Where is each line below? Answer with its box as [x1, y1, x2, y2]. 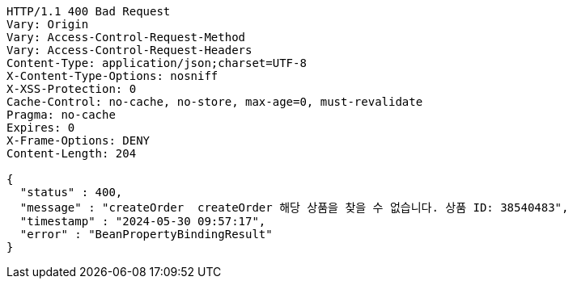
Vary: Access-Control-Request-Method [6, 31, 246, 44]
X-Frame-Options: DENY [6, 134, 151, 147]
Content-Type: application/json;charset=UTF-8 [6, 57, 307, 69]
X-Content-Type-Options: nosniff [6, 69, 219, 82]
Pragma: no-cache [6, 108, 116, 121]
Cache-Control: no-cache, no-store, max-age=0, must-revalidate [6, 95, 423, 108]
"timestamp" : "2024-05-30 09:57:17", [19, 215, 266, 228]
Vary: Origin [6, 18, 89, 31]
